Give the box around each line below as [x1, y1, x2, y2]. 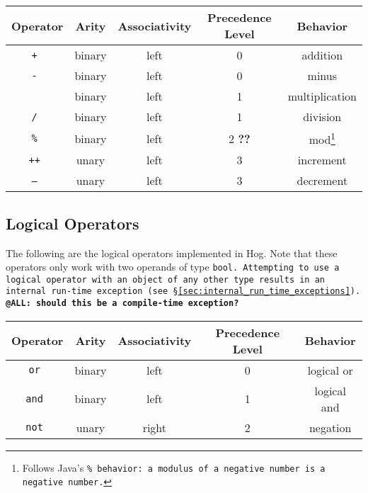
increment [297, 152, 347, 169]
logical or [307, 361, 353, 378]
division [303, 108, 342, 125]
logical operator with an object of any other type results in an [6, 274, 326, 285]
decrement [297, 172, 348, 189]
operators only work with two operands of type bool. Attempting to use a [6, 259, 340, 274]
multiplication [287, 88, 357, 104]
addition [301, 47, 343, 63]
